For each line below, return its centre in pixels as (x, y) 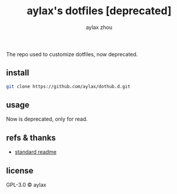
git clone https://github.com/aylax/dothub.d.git (68, 86)
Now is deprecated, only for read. (47, 119)
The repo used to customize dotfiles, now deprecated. (72, 54)
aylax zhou (99, 27)
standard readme (36, 152)
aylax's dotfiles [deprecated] (99, 11)
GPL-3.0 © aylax (26, 185)
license (20, 171)
